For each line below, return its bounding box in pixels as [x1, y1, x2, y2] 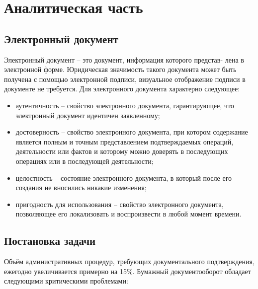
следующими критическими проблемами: [4, 276, 128, 286]
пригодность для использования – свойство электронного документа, [15, 199, 224, 209]
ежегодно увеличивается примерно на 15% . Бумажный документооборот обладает [4, 266, 251, 276]
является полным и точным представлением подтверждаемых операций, [15, 136, 234, 146]
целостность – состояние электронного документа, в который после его [15, 172, 232, 183]
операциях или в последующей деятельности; [15, 155, 154, 166]
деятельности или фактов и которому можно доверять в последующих [15, 146, 228, 156]
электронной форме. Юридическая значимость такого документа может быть [4, 64, 237, 74]
